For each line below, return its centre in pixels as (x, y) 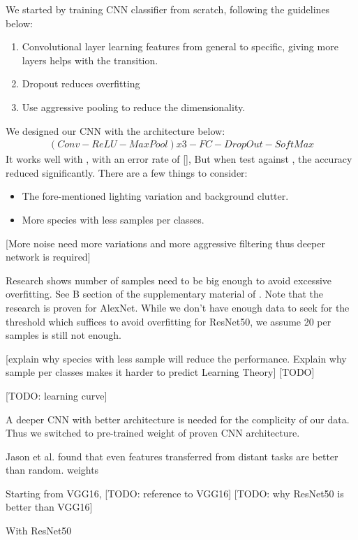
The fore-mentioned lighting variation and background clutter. (155, 196)
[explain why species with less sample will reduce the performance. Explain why (176, 358)
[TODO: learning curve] (57, 395)
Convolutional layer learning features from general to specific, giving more (180, 46)
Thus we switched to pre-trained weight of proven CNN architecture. (153, 433)
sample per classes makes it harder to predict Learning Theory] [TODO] (160, 372)
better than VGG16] (49, 507)
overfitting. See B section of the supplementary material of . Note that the (165, 294)
